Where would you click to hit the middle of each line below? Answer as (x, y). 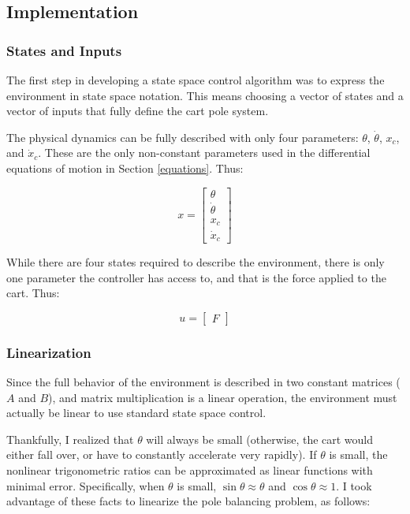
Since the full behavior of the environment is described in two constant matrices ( (203, 382)
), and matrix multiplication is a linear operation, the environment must (223, 397)
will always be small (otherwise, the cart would (260, 439)
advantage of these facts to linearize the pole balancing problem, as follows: (188, 501)
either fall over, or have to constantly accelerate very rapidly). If (162, 454)
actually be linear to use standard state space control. (136, 413)
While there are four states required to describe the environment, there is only (196, 262)
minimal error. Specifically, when (86, 485)
